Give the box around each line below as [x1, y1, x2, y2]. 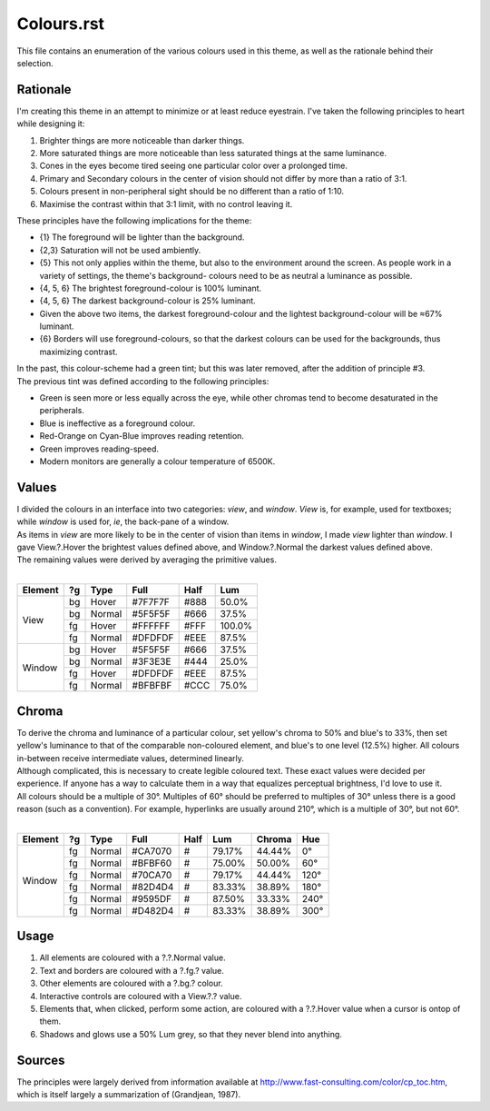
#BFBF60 [132, 857, 172, 869]
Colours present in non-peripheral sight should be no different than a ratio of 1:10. [39, 186, 345, 197]
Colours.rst [16, 14, 104, 34]
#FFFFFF [132, 620, 171, 632]
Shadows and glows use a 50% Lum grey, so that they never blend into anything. [39, 1028, 342, 1039]
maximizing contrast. [39, 346, 118, 357]
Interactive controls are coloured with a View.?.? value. [39, 990, 242, 1001]
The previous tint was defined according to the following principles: [16, 375, 269, 386]
